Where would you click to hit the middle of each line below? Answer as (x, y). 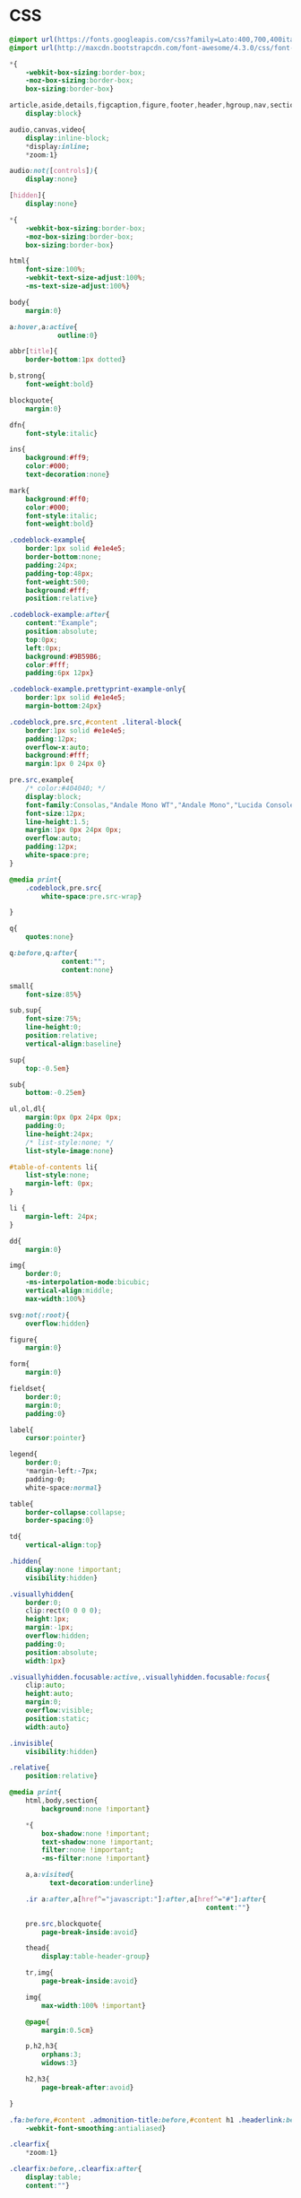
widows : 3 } (60, 2063)
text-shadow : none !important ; (98, 1842)
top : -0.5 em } (47, 1068)
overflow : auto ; (54, 838)
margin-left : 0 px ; (60, 1184)
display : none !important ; (74, 1569)
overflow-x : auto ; (58, 747)
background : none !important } (96, 1809)
